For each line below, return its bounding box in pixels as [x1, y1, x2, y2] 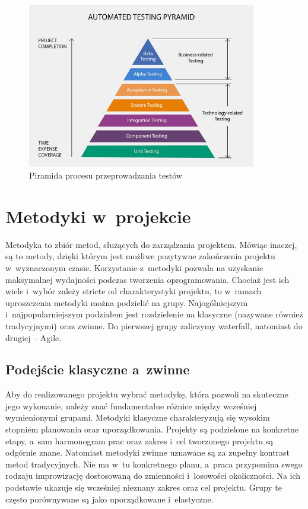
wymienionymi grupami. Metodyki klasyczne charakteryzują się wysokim [5, 411, 270, 424]
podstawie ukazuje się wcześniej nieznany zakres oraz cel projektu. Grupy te [5, 481, 282, 494]
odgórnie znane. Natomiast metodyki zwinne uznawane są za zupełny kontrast [5, 446, 290, 459]
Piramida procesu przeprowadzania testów [29, 169, 182, 182]
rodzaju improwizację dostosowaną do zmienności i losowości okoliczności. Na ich [5, 469, 301, 482]
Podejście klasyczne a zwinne [5, 360, 190, 378]
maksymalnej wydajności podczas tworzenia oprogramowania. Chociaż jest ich [5, 273, 290, 285]
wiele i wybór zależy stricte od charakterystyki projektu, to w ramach [5, 285, 262, 297]
